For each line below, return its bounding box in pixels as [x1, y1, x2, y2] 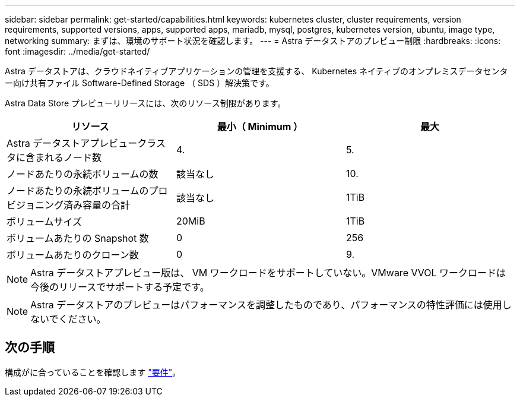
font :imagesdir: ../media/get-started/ [5, 46, 150, 56]
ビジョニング [7, 199, 64, 211]
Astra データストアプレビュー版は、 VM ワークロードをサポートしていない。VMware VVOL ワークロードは [30, 267, 506, 279]
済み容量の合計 [64, 199, 131, 211]
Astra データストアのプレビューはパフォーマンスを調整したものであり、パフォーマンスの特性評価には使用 [30, 299, 502, 311]
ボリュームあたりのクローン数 [7, 249, 139, 261]
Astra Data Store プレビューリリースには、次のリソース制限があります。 [5, 98, 286, 108]
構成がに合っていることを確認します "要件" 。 [5, 367, 181, 377]
